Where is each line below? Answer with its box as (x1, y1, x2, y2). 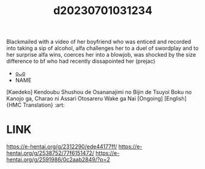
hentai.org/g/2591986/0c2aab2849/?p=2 (6, 156, 110, 164)
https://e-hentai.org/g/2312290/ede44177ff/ (6, 143, 117, 150)
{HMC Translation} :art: (6, 101, 65, 109)
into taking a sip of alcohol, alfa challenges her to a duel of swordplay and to (6, 45, 199, 52)
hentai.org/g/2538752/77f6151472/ (6, 149, 95, 157)
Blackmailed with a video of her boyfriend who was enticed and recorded (6, 38, 192, 46)
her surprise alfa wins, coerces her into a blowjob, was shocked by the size (6, 51, 196, 59)
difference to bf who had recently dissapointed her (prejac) (6, 57, 155, 65)
